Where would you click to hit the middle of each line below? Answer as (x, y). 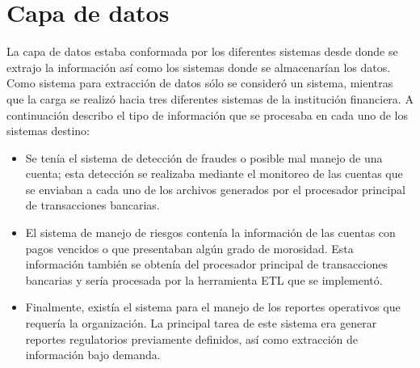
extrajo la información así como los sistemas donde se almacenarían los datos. (199, 67)
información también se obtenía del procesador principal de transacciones (206, 264)
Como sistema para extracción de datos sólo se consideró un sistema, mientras (200, 83)
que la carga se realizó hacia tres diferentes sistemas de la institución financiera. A (210, 98)
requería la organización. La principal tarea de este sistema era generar (201, 323)
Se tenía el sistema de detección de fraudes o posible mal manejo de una (204, 157)
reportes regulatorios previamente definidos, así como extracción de (191, 338)
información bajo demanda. (93, 355)
